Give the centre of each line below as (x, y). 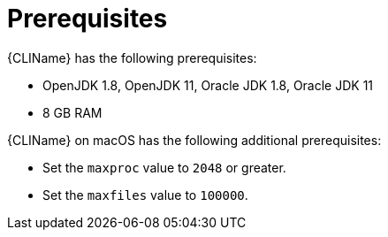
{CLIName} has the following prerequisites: (132, 57)
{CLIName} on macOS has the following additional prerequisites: (194, 140)
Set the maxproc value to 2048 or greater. (164, 167)
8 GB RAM (72, 112)
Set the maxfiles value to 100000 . (145, 195)
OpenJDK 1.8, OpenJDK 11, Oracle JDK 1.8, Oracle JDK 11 (208, 85)
